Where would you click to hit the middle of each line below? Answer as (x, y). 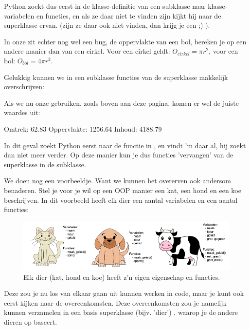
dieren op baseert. (31, 321)
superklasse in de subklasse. (45, 164)
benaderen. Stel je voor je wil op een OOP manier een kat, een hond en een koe (123, 190)
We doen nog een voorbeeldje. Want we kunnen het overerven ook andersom (117, 181)
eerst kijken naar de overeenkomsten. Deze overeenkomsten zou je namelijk (115, 302)
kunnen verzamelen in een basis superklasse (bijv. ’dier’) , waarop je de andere (121, 312)
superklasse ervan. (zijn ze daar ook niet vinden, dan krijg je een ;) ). (107, 25)
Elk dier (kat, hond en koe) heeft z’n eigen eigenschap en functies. (122, 277)
